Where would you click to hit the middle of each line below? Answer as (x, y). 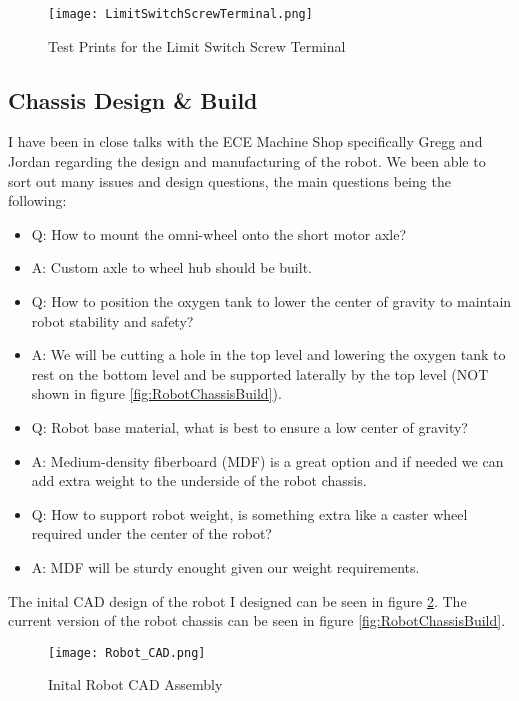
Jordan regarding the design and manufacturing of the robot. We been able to (247, 161)
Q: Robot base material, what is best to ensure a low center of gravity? (249, 426)
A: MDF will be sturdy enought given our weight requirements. (225, 566)
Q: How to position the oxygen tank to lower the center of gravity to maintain (271, 301)
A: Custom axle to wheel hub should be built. (171, 267)
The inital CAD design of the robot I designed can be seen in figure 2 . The (237, 600)
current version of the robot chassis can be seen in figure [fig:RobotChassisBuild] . (257, 620)
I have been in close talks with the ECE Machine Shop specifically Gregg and (245, 141)
